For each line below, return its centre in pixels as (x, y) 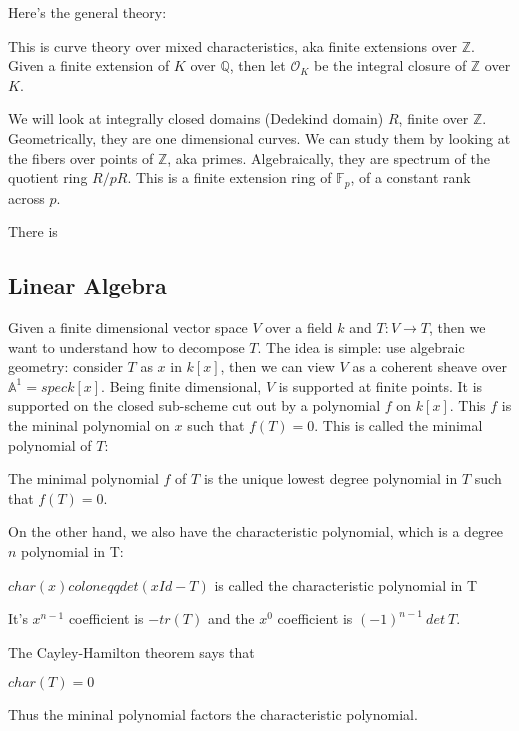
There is (33, 231)
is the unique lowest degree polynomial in (330, 478)
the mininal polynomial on (89, 424)
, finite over (433, 118)
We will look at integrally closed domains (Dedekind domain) (196, 118)
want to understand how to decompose (126, 346)
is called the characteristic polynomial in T (346, 584)
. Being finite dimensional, (181, 385)
